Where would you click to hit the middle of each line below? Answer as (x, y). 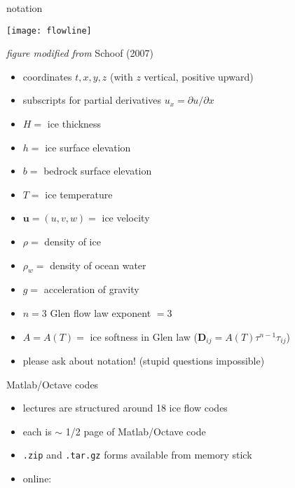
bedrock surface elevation (98, 171)
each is (37, 431)
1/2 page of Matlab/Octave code (136, 431)
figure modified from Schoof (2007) (80, 53)
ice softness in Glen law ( (144, 336)
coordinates (47, 76)
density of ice (73, 241)
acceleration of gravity (91, 289)
